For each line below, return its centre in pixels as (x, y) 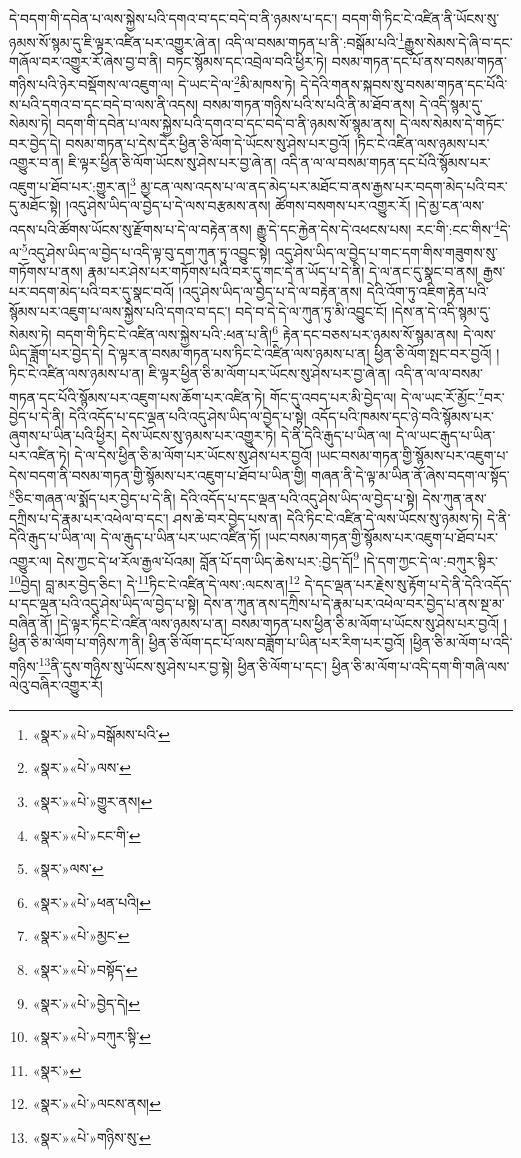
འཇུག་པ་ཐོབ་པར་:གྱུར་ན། (69, 185)
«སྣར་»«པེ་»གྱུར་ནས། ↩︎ (92, 801)
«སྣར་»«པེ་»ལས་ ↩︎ (81, 767)
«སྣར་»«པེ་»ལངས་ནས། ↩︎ (96, 1103)
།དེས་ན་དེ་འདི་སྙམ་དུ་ (441, 310)
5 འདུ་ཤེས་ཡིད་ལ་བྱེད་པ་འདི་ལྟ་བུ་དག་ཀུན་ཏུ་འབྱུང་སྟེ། (146, 250)
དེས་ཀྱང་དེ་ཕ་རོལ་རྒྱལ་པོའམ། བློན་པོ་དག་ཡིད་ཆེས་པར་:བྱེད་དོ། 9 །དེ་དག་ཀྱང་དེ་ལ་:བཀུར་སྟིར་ (277, 559)
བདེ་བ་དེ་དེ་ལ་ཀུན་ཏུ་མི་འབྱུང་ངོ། (311, 310)
